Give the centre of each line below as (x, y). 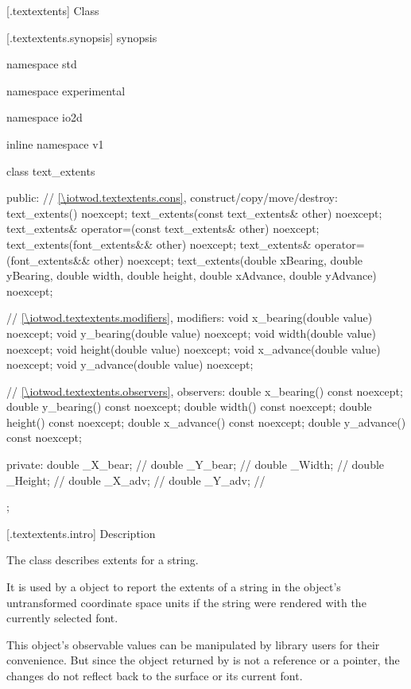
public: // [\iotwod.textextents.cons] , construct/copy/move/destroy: (172, 197)
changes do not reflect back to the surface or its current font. (155, 675)
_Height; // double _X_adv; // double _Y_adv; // (136, 480)
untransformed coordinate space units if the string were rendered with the (186, 602)
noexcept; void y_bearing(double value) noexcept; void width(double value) (191, 333)
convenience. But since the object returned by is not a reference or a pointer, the (203, 660)
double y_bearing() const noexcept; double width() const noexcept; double (189, 406)
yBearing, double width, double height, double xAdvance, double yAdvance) (192, 275)
